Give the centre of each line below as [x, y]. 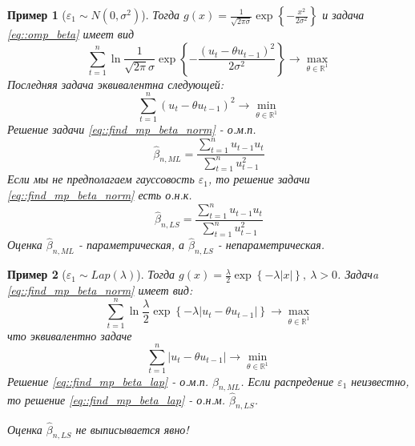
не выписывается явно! [132, 429]
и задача [343, 14]
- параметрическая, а [132, 245]
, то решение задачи [259, 179]
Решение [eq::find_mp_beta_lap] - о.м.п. [108, 381]
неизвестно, [380, 381]
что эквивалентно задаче [70, 335]
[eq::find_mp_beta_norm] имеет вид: [100, 289]
